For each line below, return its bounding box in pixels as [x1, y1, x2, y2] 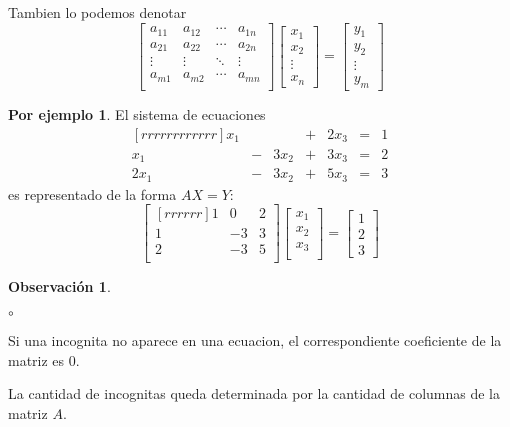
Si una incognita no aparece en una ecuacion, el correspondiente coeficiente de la [8, 330, 502, 351]
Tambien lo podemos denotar [8, 2, 187, 22]
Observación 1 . [8, 276, 111, 297]
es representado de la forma [8, 183, 177, 204]
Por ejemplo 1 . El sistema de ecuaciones [8, 104, 266, 125]
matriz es [8, 349, 65, 370]
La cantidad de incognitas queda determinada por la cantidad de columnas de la [8, 383, 500, 404]
